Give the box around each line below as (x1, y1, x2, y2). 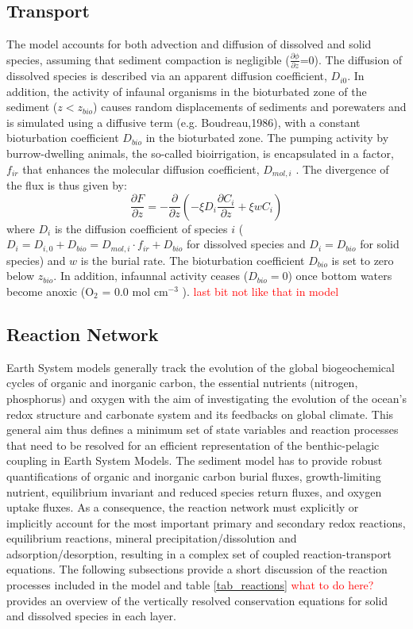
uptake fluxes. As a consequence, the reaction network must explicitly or (6, 499, 359, 516)
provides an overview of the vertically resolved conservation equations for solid (6, 592, 388, 608)
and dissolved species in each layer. (6, 608, 176, 624)
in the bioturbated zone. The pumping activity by (145, 129, 389, 146)
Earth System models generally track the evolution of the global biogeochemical (6, 359, 395, 375)
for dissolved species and (187, 236, 306, 252)
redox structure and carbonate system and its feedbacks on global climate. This (6, 405, 394, 422)
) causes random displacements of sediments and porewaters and (93, 98, 407, 115)
